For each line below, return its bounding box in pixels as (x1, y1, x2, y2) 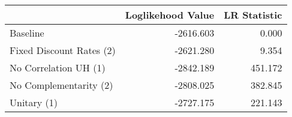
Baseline (10, 26, 44, 40)
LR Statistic (224, 8, 282, 22)
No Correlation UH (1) (10, 61, 106, 74)
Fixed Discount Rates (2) (10, 43, 116, 57)
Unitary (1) (10, 95, 58, 109)
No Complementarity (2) (10, 78, 113, 92)
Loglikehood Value (125, 8, 215, 22)
